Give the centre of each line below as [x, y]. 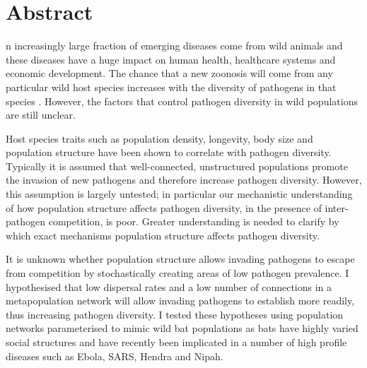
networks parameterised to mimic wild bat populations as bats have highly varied [182, 328]
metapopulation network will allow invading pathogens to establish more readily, [180, 301]
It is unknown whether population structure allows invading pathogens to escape [180, 259]
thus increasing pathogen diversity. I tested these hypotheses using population [175, 314]
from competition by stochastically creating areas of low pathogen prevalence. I [177, 273]
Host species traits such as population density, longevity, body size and [159, 138]
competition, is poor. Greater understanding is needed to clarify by [194, 221]
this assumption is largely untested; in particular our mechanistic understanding [179, 194]
